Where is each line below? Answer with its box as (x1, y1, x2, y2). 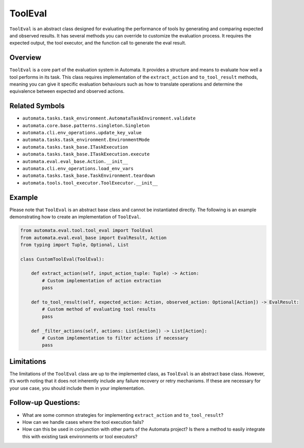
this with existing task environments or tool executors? (22, 433, 138, 439)
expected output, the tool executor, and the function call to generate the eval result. (9, 40, 186, 46)
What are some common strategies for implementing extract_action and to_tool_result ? (22, 412, 223, 418)
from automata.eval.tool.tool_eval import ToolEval (20, 228, 154, 233)
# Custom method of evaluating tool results (42, 307, 156, 312)
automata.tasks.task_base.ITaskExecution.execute (22, 151, 150, 157)
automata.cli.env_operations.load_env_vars (22, 166, 134, 172)
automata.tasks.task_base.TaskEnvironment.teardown (22, 173, 156, 179)
